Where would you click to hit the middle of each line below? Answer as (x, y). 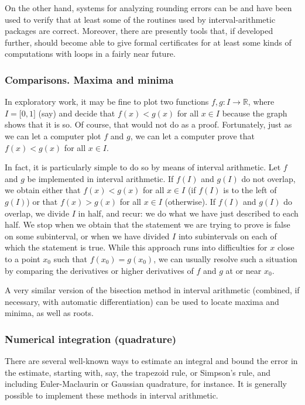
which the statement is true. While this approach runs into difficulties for (136, 247)
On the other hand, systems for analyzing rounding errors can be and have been (148, 8)
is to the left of (250, 190)
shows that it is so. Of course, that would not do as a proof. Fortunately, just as (148, 124)
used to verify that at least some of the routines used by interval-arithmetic (140, 19)
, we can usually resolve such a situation (225, 258)
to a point (23, 258)
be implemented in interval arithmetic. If (100, 178)
